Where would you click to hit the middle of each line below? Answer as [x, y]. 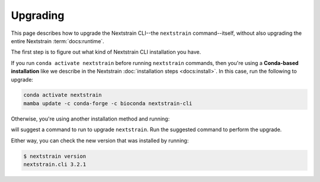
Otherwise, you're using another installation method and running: [90, 119]
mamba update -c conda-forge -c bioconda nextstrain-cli [108, 103]
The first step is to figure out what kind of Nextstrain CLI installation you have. [106, 52]
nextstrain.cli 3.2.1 [55, 165]
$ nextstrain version [55, 156]
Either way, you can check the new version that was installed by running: [100, 140]
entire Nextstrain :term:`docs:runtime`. [58, 41]
